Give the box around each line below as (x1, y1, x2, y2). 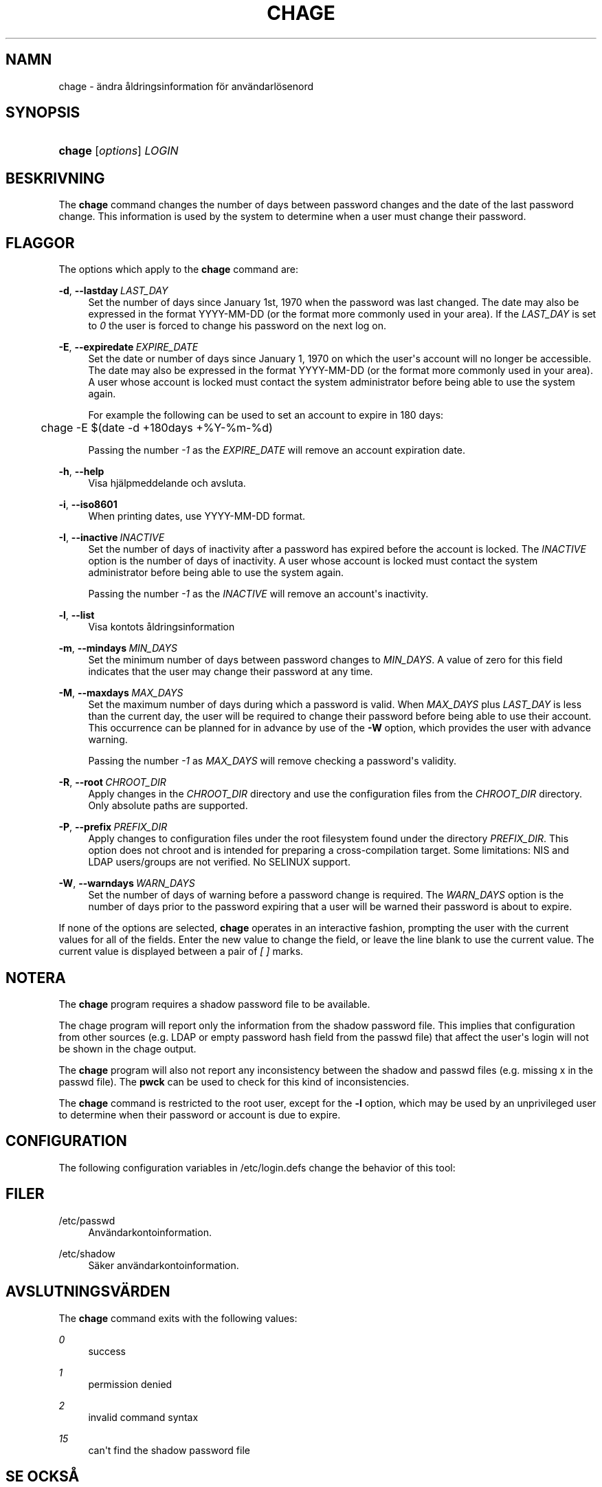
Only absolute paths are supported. (88, 800, 248, 812)
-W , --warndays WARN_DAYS (58, 877, 195, 890)
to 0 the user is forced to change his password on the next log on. (88, 320, 387, 332)
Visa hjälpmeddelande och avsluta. (88, 477, 246, 489)
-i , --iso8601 (58, 498, 118, 511)
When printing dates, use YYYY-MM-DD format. (88, 510, 306, 522)
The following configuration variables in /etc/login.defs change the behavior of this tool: (58, 1161, 456, 1174)
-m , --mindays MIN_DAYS (58, 642, 177, 654)
